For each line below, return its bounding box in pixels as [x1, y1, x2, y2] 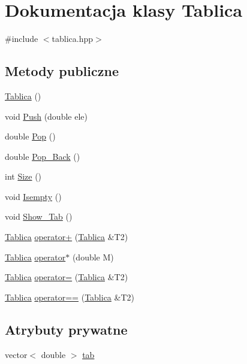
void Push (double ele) [5, 110, 88, 122]
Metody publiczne [5, 62, 119, 80]
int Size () [5, 170, 42, 183]
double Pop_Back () [5, 150, 80, 162]
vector [5, 348, 28, 360]
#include [5, 32, 38, 45]
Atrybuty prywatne [5, 320, 128, 338]
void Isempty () [5, 190, 62, 202]
